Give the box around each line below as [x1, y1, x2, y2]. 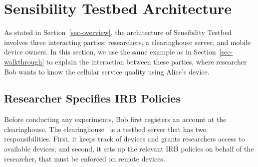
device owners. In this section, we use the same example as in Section [4, 46, 216, 57]
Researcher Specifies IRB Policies [4, 90, 181, 106]
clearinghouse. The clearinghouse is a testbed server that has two [4, 123, 207, 134]
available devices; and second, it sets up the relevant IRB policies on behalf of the [4, 143, 254, 154]
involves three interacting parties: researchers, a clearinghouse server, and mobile [4, 36, 251, 47]
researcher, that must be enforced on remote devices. [4, 153, 165, 163]
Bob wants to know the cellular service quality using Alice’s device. [4, 66, 210, 76]
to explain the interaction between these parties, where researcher [46, 56, 247, 66]
